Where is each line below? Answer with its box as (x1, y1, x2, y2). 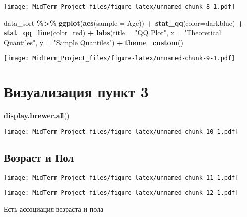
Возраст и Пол (4, 149, 74, 165)
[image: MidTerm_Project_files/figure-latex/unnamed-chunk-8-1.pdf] (4, 3, 235, 10)
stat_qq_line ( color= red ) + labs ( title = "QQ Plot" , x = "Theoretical (4, 27, 221, 38)
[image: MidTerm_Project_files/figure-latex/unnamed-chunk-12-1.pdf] (4, 189, 239, 197)
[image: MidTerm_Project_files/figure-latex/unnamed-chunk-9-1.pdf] (4, 55, 235, 62)
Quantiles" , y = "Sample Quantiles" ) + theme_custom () (4, 37, 183, 47)
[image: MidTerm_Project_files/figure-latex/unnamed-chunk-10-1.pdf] (4, 128, 239, 135)
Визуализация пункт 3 (4, 81, 149, 102)
